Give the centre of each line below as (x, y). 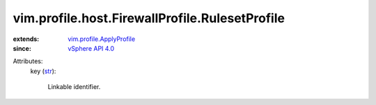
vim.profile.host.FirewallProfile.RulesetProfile (149, 18)
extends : (26, 39)
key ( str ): (43, 71)
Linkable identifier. (74, 87)
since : (22, 48)
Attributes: (28, 61)
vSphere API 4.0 (91, 48)
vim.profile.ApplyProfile (102, 39)
